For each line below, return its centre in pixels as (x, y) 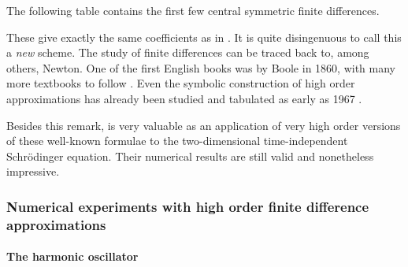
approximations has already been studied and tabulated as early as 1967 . (184, 98)
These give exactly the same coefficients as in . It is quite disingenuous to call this (204, 37)
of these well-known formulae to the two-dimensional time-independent (177, 141)
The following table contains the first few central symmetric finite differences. (193, 10)
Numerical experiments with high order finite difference (188, 206)
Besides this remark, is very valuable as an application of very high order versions (204, 125)
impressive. (33, 171)
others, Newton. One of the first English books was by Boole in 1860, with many (201, 67)
